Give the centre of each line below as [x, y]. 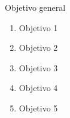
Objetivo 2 [38, 48]
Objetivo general [35, 7]
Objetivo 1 [38, 27]
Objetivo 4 [38, 88]
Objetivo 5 [38, 108]
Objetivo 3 [38, 67]
